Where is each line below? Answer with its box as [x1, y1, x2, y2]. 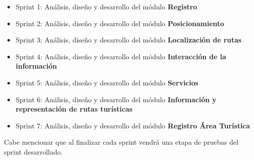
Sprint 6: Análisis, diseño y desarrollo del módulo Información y [15, 94, 217, 104]
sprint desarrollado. [4, 146, 63, 157]
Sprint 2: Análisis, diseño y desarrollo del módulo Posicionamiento [15, 18, 224, 28]
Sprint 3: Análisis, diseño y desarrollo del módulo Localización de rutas [15, 35, 242, 45]
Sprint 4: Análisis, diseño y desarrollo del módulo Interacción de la [15, 51, 226, 61]
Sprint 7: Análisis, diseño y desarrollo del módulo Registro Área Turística [15, 120, 250, 130]
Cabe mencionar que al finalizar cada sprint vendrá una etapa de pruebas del [4, 137, 239, 147]
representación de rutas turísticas [15, 104, 132, 114]
